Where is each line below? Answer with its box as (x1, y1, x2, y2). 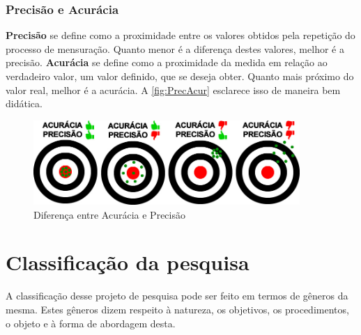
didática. (6, 96, 43, 111)
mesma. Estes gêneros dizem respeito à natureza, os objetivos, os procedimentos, (6, 302, 349, 316)
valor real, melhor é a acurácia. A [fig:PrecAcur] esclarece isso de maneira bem (6, 82, 341, 97)
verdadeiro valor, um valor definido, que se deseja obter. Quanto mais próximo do (6, 69, 354, 83)
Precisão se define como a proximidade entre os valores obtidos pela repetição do (6, 28, 355, 42)
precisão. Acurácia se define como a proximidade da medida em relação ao (6, 55, 328, 70)
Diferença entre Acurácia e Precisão (33, 207, 185, 221)
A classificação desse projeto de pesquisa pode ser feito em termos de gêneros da (6, 288, 348, 303)
